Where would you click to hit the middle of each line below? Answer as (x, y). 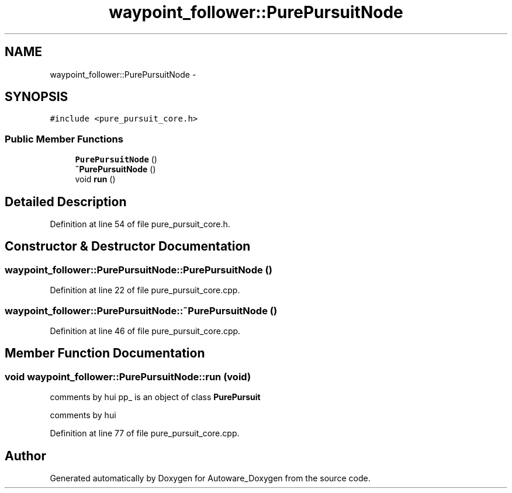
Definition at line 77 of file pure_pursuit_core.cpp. (145, 433)
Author (25, 456)
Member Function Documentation (105, 353)
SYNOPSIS (37, 97)
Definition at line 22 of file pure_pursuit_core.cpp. (145, 290)
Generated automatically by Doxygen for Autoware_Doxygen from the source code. (210, 478)
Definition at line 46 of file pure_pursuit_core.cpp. (145, 331)
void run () (95, 179)
